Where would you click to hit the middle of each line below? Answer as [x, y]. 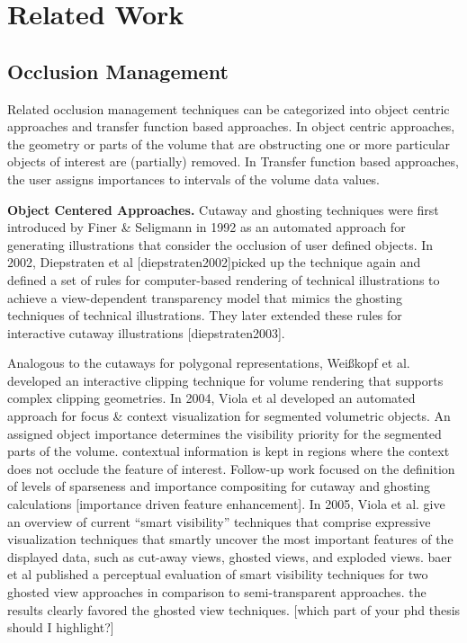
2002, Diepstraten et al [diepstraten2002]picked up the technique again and [214, 262]
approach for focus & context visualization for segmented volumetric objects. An [229, 416]
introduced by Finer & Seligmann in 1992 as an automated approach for [207, 227]
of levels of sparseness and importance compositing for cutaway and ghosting [219, 486]
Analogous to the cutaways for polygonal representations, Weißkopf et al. [209, 363]
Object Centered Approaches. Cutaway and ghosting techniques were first [223, 209]
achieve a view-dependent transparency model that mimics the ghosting [205, 297]
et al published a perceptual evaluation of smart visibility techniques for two [218, 574]
